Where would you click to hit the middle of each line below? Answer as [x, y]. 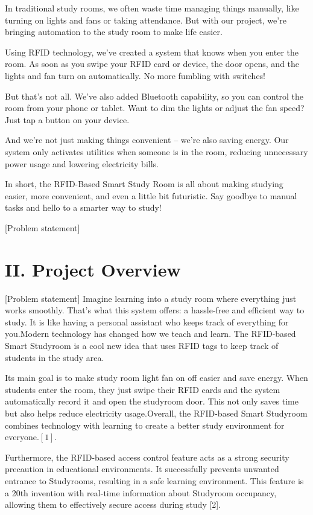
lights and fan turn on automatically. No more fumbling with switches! [135, 75]
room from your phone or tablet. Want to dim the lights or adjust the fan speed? [155, 108]
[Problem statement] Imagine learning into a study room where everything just [151, 298]
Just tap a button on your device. [67, 119]
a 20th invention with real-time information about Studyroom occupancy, [141, 492]
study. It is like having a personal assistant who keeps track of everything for [147, 321]
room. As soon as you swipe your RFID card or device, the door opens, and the [152, 64]
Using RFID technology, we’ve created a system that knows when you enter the [152, 52]
